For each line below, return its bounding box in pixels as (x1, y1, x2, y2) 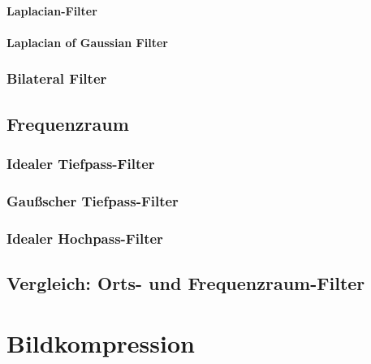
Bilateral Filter (6, 68, 107, 89)
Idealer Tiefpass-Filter (6, 153, 155, 173)
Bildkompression (6, 326, 195, 359)
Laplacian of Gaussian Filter (6, 33, 168, 50)
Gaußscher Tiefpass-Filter (6, 190, 179, 210)
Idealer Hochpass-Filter (6, 227, 163, 248)
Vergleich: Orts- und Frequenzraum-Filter (6, 270, 365, 295)
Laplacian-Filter (6, 2, 97, 19)
